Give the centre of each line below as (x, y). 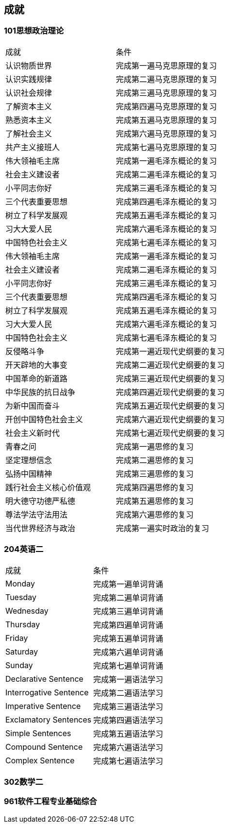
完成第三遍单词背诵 (128, 611)
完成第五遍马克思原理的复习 (167, 120)
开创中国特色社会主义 (44, 419)
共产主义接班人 (33, 147)
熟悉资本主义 (29, 120)
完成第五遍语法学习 (128, 733)
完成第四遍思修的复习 (155, 487)
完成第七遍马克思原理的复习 (167, 147)
